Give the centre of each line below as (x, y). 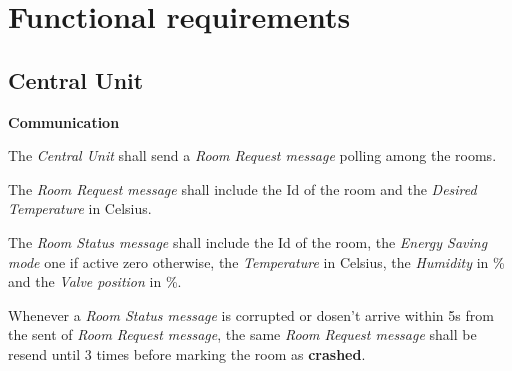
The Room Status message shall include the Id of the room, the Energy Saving (248, 241)
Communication (64, 121)
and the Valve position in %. (95, 281)
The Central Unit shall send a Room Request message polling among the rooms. (252, 155)
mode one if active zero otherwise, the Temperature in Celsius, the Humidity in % (256, 261)
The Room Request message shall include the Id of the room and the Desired (242, 188)
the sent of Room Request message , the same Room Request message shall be (242, 334)
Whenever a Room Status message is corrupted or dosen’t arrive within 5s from (251, 314)
